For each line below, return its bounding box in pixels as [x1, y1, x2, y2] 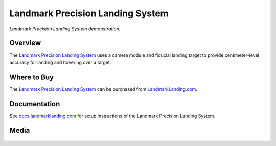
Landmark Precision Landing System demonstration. [9, 26, 121, 32]
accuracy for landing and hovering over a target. [9, 59, 111, 65]
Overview [9, 39, 41, 47]
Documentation [9, 100, 60, 108]
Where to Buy [9, 72, 54, 81]
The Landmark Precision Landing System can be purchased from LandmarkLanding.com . [9, 86, 198, 92]
